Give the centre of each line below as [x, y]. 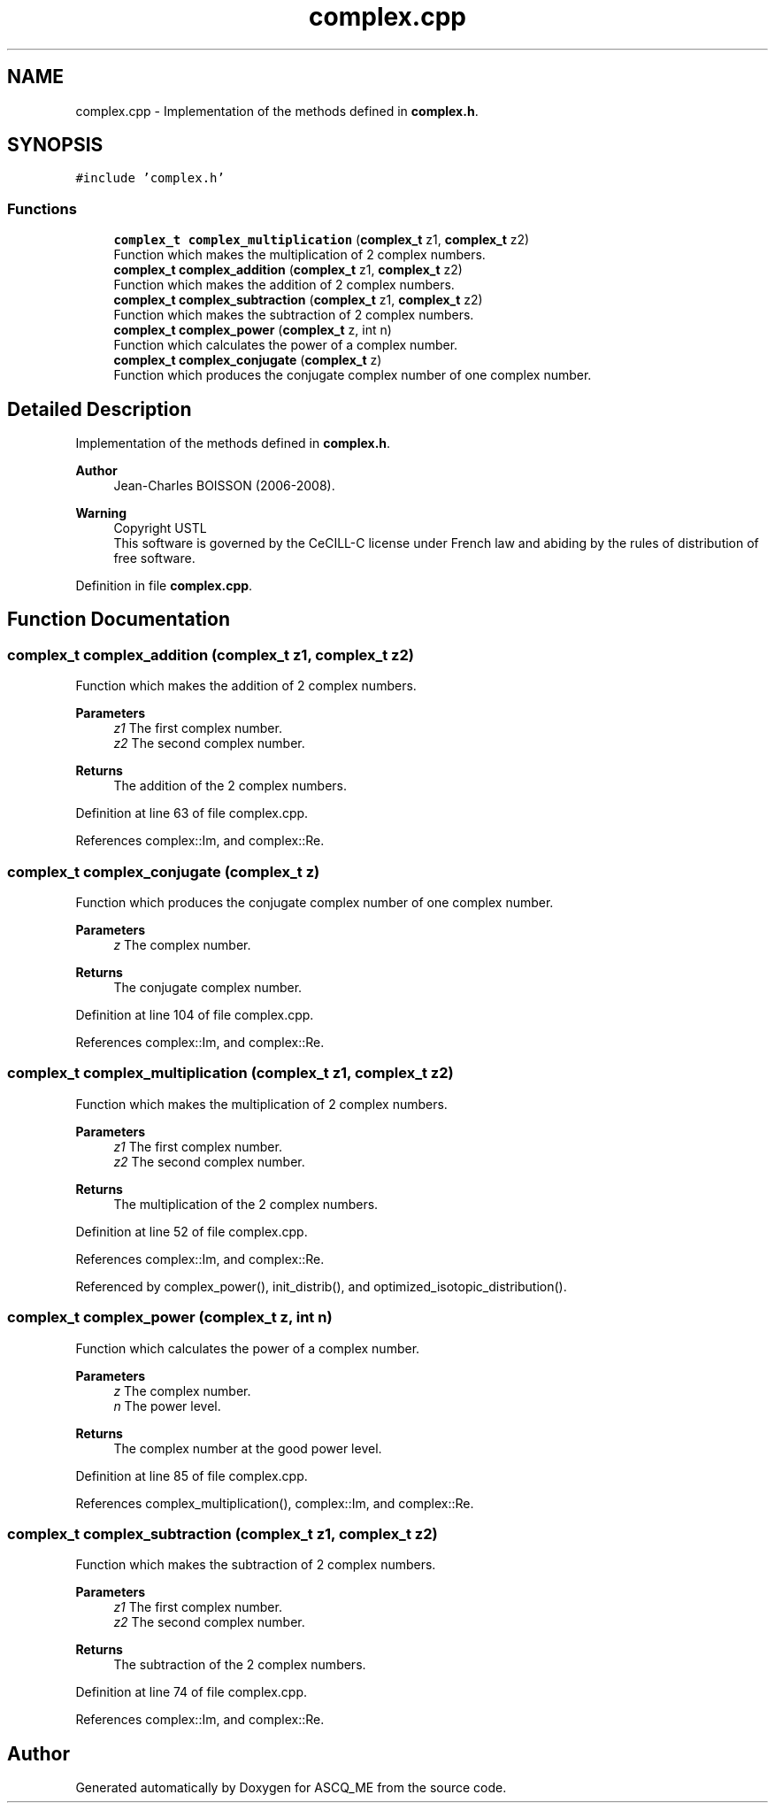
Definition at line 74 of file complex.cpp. [191, 1692]
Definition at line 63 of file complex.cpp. [192, 813]
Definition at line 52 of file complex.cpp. [192, 1231]
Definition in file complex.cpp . [164, 586]
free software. [154, 558]
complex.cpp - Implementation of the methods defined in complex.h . [277, 111]
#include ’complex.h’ [150, 178]
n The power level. [167, 1406]
